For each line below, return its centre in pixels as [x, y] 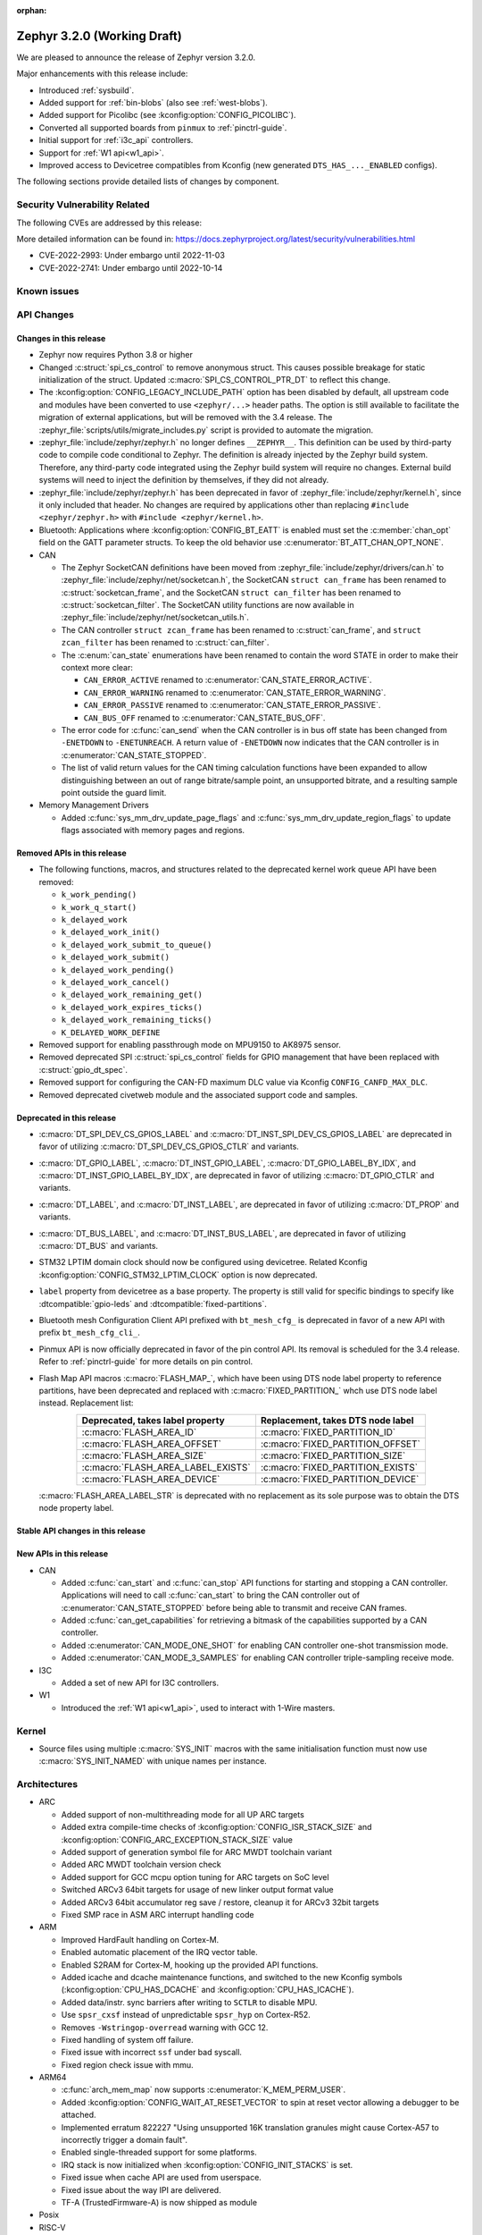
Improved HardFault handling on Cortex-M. [140, 1939]
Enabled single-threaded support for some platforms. [159, 2152]
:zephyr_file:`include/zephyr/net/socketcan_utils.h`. [155, 618]
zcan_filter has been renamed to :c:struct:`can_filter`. [165, 643]
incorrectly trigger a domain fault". [124, 2140]
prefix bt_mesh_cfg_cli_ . [89, 1333]
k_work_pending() [99, 895]
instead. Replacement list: [86, 1403]
